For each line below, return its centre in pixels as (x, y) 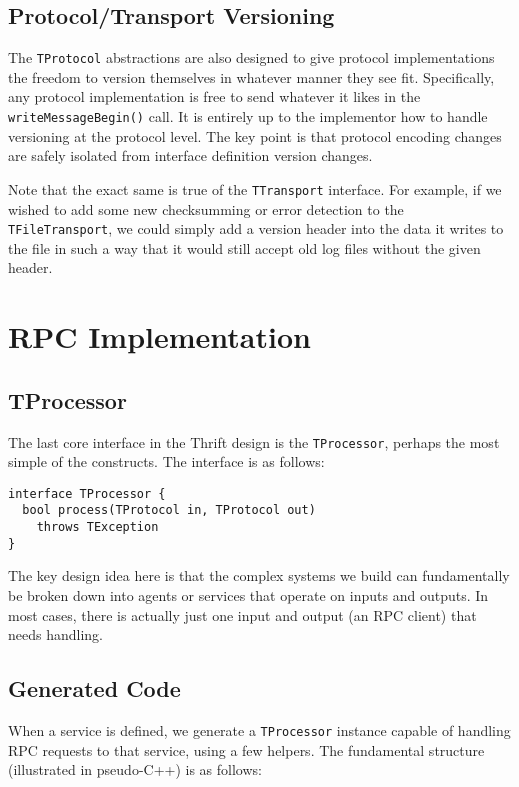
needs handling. (55, 634)
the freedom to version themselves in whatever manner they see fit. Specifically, (251, 76)
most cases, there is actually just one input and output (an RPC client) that (242, 614)
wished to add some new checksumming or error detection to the (206, 208)
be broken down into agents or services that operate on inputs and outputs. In (248, 595)
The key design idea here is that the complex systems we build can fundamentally (259, 575)
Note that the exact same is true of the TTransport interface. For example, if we (255, 188)
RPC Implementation (159, 336)
